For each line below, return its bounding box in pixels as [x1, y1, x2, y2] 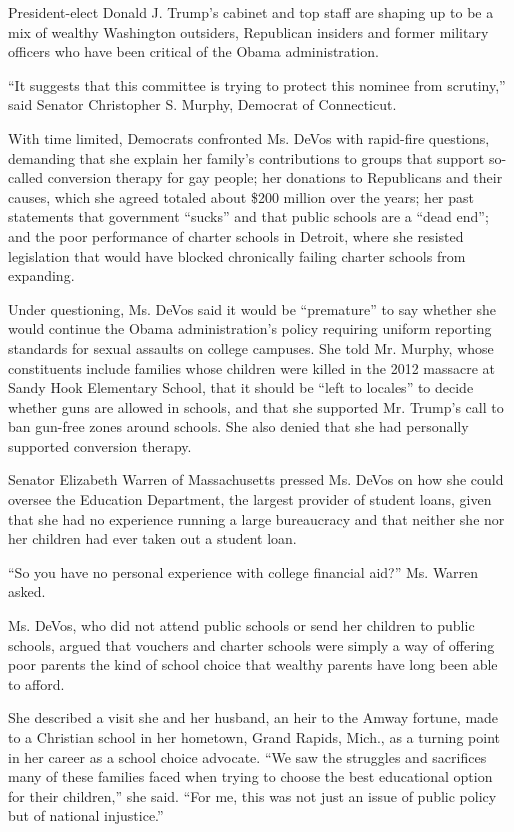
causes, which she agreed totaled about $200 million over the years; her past [8, 186, 475, 207]
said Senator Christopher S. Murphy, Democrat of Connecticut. [8, 94, 397, 115]
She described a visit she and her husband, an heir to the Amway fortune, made [8, 707, 499, 728]
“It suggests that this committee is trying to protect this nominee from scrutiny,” [8, 74, 506, 95]
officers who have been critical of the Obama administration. [8, 41, 379, 62]
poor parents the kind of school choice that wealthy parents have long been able [8, 654, 498, 675]
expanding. [8, 265, 75, 286]
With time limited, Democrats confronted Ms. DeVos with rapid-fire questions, [8, 127, 490, 148]
